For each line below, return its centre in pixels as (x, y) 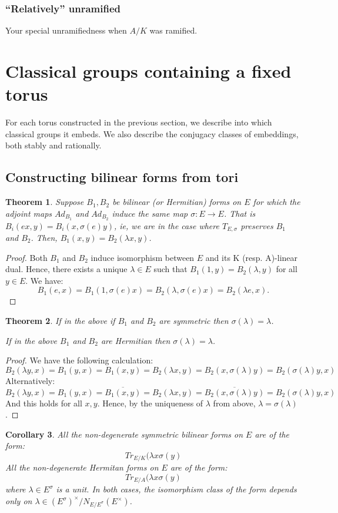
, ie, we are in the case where (167, 225)
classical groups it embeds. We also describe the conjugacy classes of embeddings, (152, 133)
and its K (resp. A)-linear (252, 257)
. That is (240, 213)
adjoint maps (29, 213)
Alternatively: (30, 380)
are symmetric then (194, 320)
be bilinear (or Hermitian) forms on (177, 202)
